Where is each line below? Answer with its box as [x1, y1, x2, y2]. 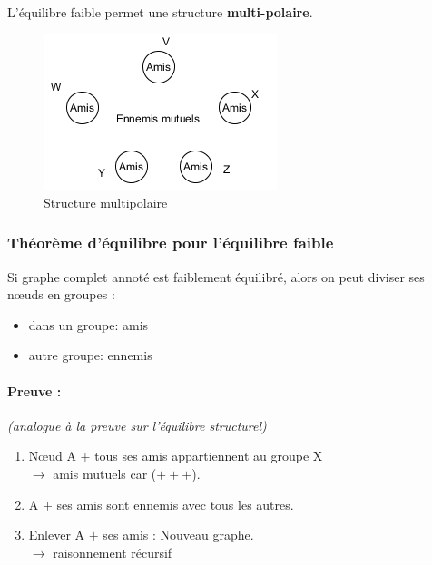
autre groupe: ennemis [28, 346, 152, 365]
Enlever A [28, 525, 85, 544]
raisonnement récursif [53, 542, 172, 561]
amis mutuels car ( [53, 463, 157, 482]
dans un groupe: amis [28, 315, 149, 334]
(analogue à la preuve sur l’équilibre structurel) [7, 415, 267, 434]
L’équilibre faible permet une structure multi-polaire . [7, 2, 313, 21]
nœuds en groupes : [7, 285, 115, 304]
